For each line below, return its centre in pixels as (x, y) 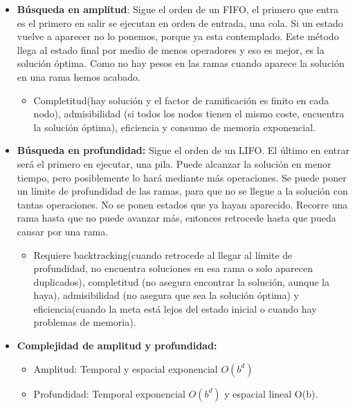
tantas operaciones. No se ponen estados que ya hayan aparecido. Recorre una (182, 204)
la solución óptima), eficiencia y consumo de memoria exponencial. (174, 127)
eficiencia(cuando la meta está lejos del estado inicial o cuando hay (175, 308)
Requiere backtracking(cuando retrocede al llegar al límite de (163, 254)
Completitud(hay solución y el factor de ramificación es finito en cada (181, 100)
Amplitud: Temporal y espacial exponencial (126, 368)
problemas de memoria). (85, 322)
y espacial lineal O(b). (271, 393)
